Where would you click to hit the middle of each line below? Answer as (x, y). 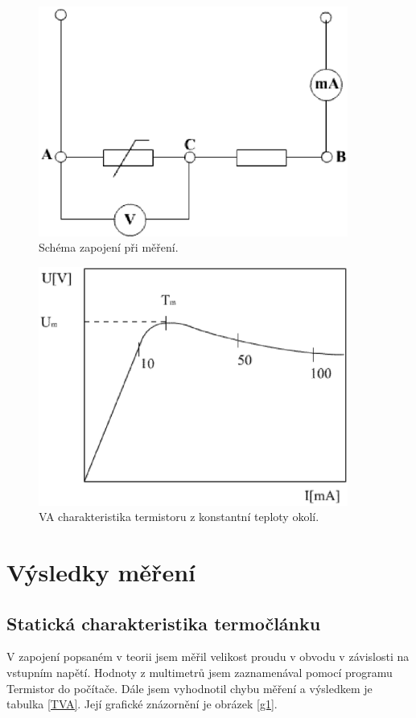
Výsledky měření (101, 572)
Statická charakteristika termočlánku (164, 623)
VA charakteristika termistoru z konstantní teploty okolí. (179, 517)
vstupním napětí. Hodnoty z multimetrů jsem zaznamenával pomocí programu (200, 673)
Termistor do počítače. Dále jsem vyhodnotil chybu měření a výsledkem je (189, 688)
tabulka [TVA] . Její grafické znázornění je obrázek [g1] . (142, 704)
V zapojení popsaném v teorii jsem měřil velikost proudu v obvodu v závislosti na (208, 656)
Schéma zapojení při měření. (109, 247)
